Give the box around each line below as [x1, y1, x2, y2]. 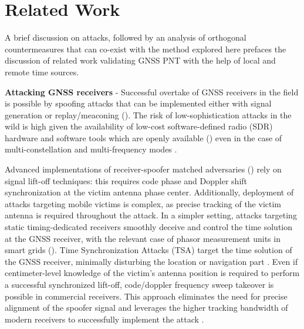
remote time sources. [5, 65, 79, 78]
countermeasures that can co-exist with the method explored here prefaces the [5, 42, 286, 55]
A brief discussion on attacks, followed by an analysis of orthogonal [5, 31, 246, 44]
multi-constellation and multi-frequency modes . [5, 143, 177, 155]
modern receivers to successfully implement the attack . [5, 313, 204, 325]
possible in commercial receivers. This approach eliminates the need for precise [5, 290, 288, 302]
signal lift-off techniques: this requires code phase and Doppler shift [5, 174, 248, 187]
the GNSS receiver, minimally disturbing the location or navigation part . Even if [5, 255, 298, 267]
